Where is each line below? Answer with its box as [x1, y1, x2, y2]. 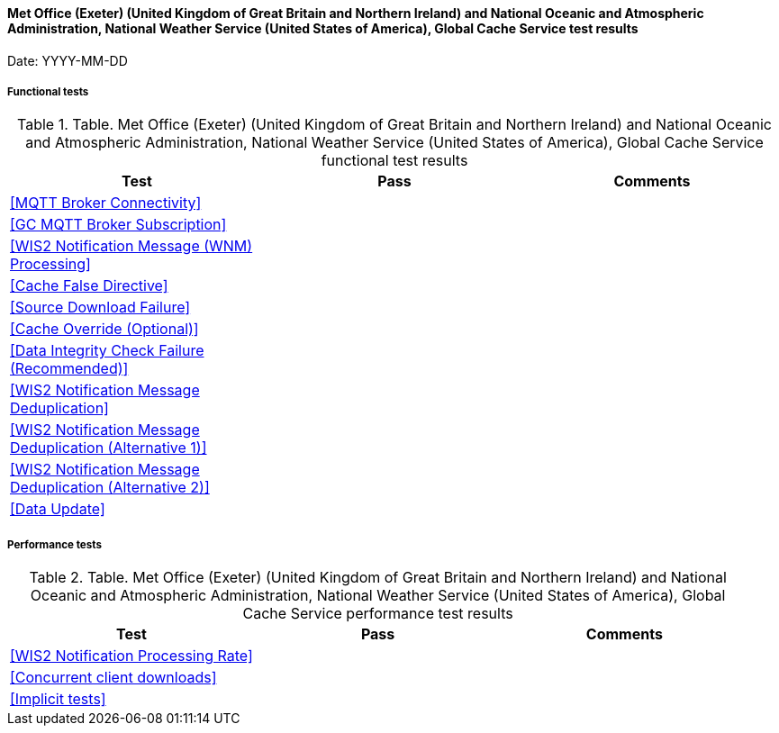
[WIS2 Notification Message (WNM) [10, 237, 253, 256]
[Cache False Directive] [10, 276, 168, 295]
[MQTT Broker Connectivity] [10, 194, 202, 213]
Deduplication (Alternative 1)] [10, 439, 207, 457]
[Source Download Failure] [10, 298, 191, 317]
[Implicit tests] [10, 690, 106, 709]
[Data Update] [10, 500, 105, 519]
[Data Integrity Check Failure [10, 341, 204, 360]
